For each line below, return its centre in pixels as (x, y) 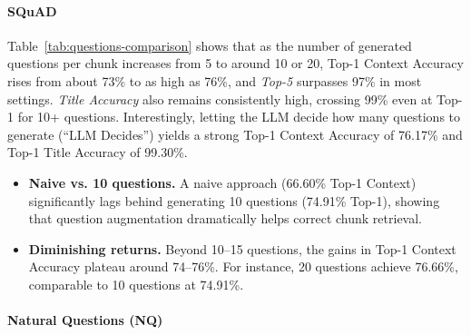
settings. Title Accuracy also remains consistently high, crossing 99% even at (220, 99)
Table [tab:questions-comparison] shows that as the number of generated (210, 45)
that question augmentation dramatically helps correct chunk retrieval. (225, 218)
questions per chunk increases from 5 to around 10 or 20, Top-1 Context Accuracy (235, 63)
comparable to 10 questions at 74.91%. (136, 284)
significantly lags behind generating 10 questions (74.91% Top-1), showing (234, 200)
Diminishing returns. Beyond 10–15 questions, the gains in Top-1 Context (242, 248)
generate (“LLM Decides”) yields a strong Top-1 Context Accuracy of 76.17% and (235, 134)
